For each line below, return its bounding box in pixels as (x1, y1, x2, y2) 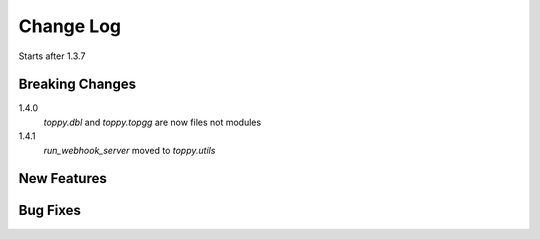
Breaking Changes (18, 76, 137, 93)
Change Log (18, 15, 122, 37)
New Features (18, 170, 107, 187)
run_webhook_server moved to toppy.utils (43, 144, 216, 156)
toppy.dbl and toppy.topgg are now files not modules (43, 116, 262, 128)
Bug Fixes (18, 202, 82, 219)
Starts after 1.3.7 (18, 50, 86, 62)
